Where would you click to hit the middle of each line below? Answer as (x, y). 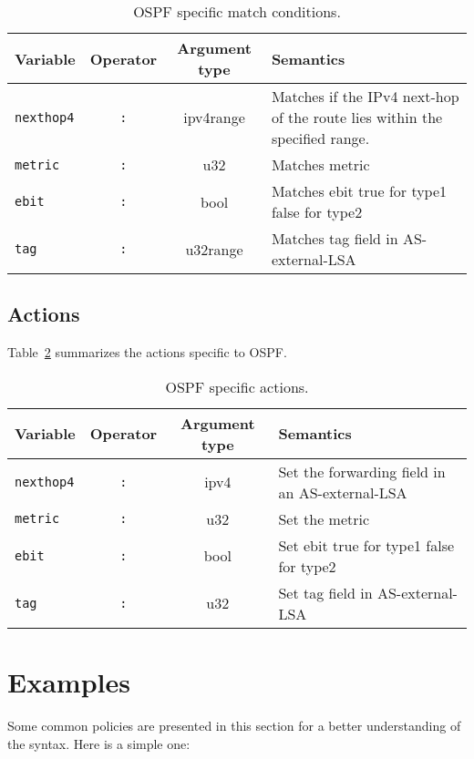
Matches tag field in (335, 238)
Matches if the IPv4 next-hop (365, 96)
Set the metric (324, 518)
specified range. (320, 138)
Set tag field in (325, 592)
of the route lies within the (357, 117)
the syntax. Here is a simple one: (99, 743)
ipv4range (214, 117)
